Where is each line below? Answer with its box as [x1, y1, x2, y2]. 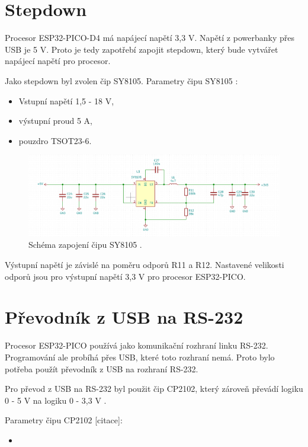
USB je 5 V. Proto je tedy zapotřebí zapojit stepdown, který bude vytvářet [5, 43, 278, 55]
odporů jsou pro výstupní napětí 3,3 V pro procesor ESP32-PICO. [5, 270, 246, 282]
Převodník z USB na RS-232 [5, 305, 243, 329]
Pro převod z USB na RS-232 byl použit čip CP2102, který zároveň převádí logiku [5, 382, 303, 395]
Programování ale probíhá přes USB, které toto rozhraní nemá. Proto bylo [5, 350, 275, 363]
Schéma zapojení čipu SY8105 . [28, 238, 142, 251]
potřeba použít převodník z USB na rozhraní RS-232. [5, 362, 198, 375]
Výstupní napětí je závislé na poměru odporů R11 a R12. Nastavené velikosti [5, 258, 284, 271]
